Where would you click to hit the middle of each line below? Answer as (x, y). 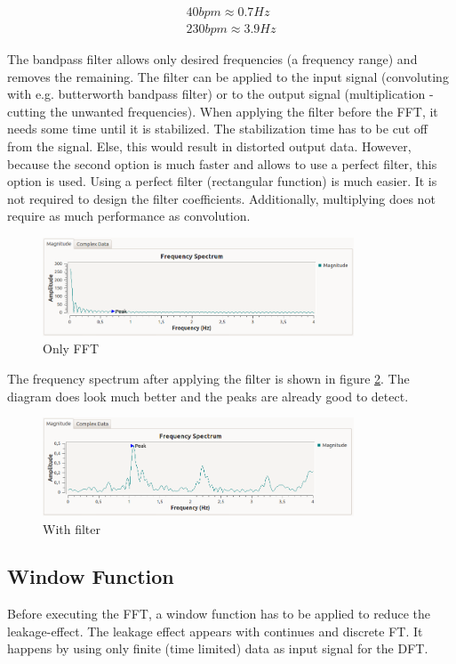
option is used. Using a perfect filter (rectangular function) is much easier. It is (222, 181)
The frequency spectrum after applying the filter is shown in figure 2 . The (208, 379)
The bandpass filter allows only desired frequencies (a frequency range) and (212, 59)
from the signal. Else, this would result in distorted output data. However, (209, 146)
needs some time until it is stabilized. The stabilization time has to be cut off (217, 129)
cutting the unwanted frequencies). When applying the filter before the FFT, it (223, 111)
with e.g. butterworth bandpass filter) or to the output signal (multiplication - (220, 94)
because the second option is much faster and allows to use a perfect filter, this (222, 163)
